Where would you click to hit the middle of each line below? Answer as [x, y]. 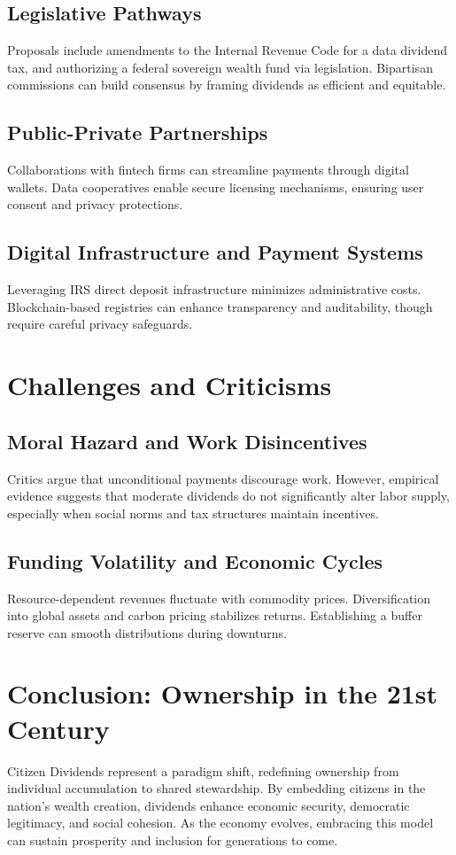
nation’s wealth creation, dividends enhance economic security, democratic [209, 805]
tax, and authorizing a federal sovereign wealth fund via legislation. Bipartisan [220, 67]
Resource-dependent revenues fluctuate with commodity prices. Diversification [219, 598]
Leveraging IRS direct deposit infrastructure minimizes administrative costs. [214, 289]
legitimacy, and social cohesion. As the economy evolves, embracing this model [220, 823]
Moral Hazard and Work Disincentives [187, 441]
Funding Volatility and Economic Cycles [195, 560]
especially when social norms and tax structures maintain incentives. [193, 513]
